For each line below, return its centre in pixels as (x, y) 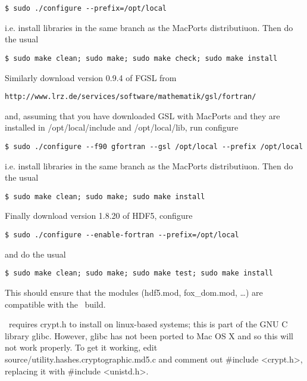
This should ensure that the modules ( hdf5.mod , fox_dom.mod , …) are (134, 292)
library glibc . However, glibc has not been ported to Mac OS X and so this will (149, 335)
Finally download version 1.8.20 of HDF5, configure (99, 216)
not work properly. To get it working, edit (81, 347)
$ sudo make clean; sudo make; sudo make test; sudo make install (139, 273)
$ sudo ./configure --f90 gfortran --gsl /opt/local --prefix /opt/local (154, 146)
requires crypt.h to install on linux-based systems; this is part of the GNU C (148, 324)
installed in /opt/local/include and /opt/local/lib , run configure (122, 127)
